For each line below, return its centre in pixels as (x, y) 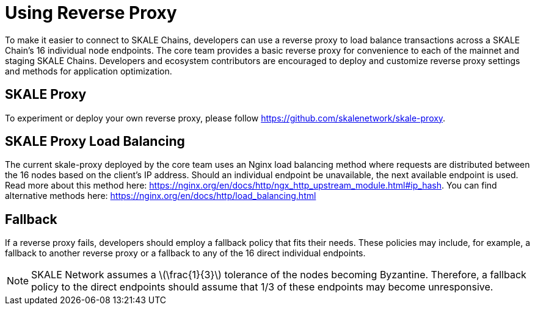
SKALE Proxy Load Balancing (95, 142)
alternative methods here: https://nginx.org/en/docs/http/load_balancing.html (161, 196)
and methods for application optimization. (89, 71)
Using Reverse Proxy (91, 13)
